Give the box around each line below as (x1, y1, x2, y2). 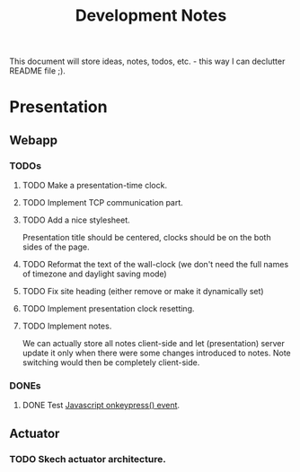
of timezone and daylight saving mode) (22, 268, 168, 279)
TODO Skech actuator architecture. (9, 452, 166, 465)
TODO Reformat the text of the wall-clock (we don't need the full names (22, 259, 289, 270)
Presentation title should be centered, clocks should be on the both (22, 232, 271, 243)
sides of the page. (22, 241, 90, 252)
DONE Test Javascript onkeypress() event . (22, 400, 181, 411)
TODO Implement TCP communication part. (22, 197, 184, 208)
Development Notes (75, 5, 227, 26)
